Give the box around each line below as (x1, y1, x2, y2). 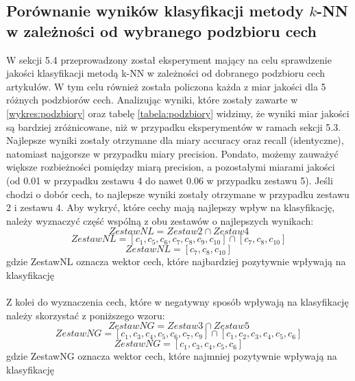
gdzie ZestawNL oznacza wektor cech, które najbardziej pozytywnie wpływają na (6, 254, 346, 269)
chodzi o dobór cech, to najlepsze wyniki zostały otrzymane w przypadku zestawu (6, 186, 350, 201)
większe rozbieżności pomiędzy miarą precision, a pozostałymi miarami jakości (6, 160, 335, 174)
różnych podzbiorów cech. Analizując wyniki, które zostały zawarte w (6, 93, 298, 107)
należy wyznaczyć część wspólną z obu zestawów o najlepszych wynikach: (6, 213, 314, 228)
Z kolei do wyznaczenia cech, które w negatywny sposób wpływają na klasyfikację (6, 295, 349, 309)
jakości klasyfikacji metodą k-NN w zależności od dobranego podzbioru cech (6, 66, 326, 80)
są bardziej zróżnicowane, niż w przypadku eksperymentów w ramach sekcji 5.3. (6, 119, 341, 134)
